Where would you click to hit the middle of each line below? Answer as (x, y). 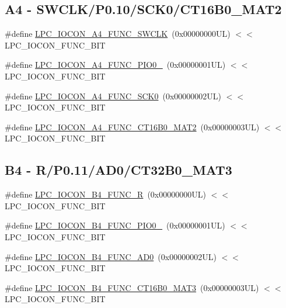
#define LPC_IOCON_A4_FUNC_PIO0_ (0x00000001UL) (115, 65)
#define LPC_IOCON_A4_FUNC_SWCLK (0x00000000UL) (118, 34)
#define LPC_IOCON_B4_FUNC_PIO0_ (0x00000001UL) (115, 225)
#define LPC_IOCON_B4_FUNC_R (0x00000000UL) (105, 194)
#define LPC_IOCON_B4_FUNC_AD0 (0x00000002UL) (111, 256)
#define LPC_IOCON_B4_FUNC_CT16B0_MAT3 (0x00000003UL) (132, 287)
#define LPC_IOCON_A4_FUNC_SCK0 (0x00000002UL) (113, 96)
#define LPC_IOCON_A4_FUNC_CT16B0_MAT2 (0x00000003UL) (132, 127)
